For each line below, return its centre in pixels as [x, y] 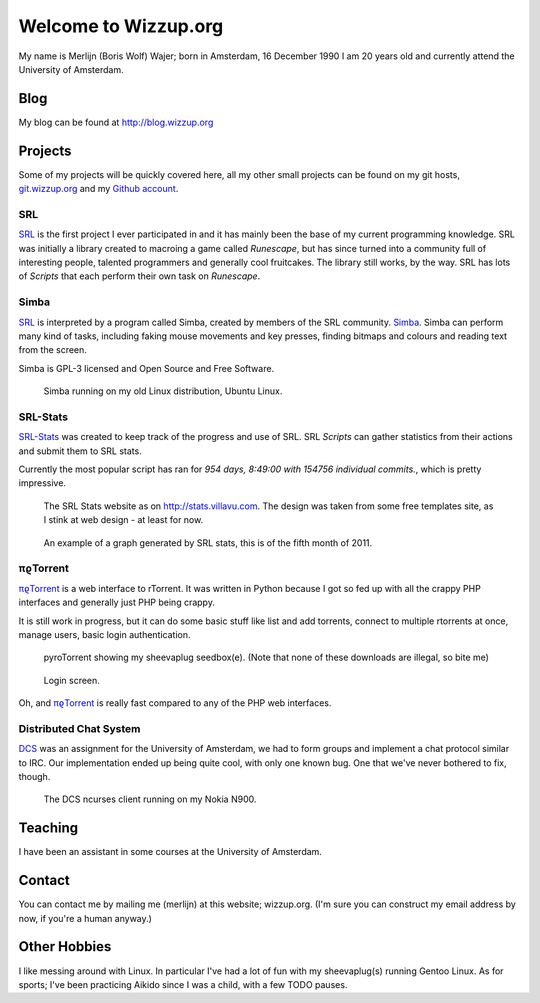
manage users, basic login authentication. [104, 634]
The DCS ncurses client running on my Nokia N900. [150, 799]
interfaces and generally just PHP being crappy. [116, 602]
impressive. [42, 483]
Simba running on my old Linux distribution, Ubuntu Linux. [163, 391]
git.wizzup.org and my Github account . [98, 189]
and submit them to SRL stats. [80, 451]
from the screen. [52, 350]
